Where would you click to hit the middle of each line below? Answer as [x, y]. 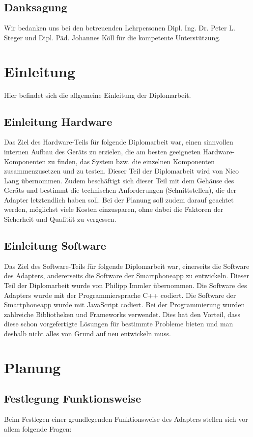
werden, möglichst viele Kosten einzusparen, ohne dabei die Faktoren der [114, 209]
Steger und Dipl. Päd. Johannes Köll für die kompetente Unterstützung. [112, 37]
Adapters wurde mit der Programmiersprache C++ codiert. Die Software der [120, 295]
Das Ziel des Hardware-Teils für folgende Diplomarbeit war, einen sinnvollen [119, 142]
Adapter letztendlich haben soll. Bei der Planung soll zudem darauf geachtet [119, 199]
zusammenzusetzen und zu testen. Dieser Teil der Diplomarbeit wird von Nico [121, 171]
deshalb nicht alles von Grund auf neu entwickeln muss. [87, 334]
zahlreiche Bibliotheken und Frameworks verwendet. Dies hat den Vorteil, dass [122, 314]
